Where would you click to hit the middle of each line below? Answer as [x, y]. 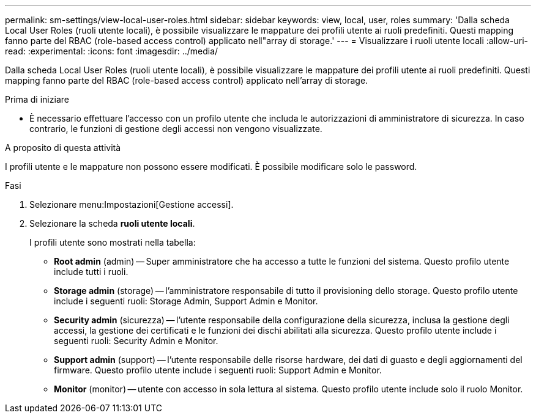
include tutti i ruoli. [91, 272]
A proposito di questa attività [63, 148]
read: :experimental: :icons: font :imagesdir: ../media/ [112, 51]
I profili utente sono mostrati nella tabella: [113, 242]
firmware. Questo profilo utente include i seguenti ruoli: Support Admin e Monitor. [218, 370]
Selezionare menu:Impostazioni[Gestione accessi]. [132, 204]
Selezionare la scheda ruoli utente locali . [112, 223]
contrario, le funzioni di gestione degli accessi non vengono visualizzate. [176, 129]
